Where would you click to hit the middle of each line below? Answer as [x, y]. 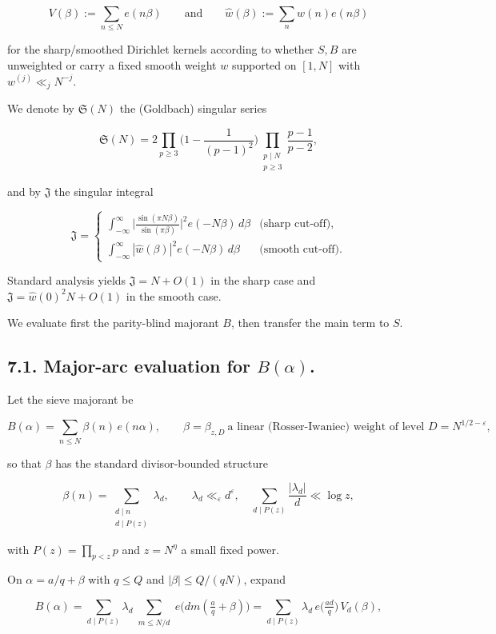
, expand [265, 579]
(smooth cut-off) [299, 250]
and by [24, 191]
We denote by [41, 108]
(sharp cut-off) [295, 224]
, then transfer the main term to [310, 323]
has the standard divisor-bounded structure [162, 463]
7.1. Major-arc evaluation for [129, 366]
